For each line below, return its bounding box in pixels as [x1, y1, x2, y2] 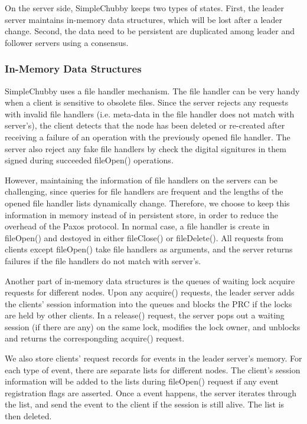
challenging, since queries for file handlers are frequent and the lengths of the [5, 185, 283, 198]
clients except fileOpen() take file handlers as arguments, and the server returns [5, 243, 293, 255]
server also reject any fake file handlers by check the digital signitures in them [5, 142, 286, 155]
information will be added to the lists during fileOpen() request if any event [5, 375, 279, 387]
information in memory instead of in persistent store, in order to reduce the [5, 208, 278, 221]
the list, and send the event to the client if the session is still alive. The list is [5, 398, 285, 410]
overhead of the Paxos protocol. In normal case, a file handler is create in [5, 220, 270, 232]
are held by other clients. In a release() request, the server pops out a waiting [5, 309, 285, 321]
